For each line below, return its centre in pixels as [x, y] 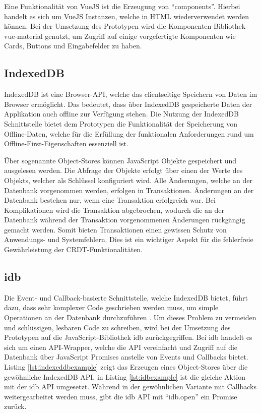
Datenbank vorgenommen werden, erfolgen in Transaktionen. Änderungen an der [129, 190]
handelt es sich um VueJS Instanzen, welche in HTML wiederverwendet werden [127, 16]
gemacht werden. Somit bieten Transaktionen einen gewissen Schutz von [115, 229]
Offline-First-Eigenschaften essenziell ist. [66, 143]
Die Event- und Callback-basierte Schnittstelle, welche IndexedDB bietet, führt [126, 297]
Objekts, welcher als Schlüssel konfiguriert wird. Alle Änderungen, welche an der [128, 180]
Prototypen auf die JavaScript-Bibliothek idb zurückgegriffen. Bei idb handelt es [128, 337]
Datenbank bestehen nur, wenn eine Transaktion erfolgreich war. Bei [110, 200]
